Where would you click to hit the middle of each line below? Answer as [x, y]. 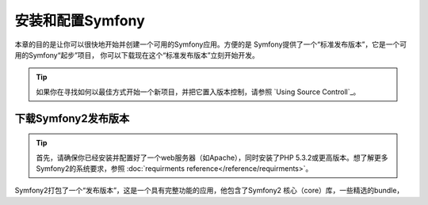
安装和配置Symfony [80, 21]
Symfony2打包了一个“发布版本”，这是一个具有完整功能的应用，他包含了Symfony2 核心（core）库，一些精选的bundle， [209, 191]
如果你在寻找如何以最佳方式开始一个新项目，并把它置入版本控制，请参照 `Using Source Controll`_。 [198, 92]
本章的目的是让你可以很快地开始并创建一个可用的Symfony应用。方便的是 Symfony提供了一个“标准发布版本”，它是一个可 [211, 44]
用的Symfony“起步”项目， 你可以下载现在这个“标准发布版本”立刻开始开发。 [137, 55]
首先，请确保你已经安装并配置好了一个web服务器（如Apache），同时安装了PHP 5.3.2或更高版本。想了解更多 [212, 158]
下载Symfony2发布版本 [72, 118]
